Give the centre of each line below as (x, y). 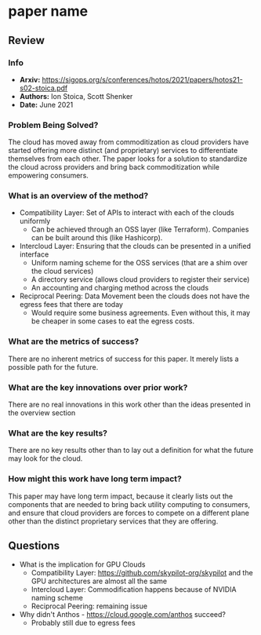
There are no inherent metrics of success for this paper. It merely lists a (123, 359)
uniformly (35, 221)
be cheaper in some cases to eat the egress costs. (112, 321)
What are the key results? (58, 432)
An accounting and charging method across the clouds (120, 288)
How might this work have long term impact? (95, 479)
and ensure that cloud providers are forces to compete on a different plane (129, 513)
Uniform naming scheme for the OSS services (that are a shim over (140, 263)
